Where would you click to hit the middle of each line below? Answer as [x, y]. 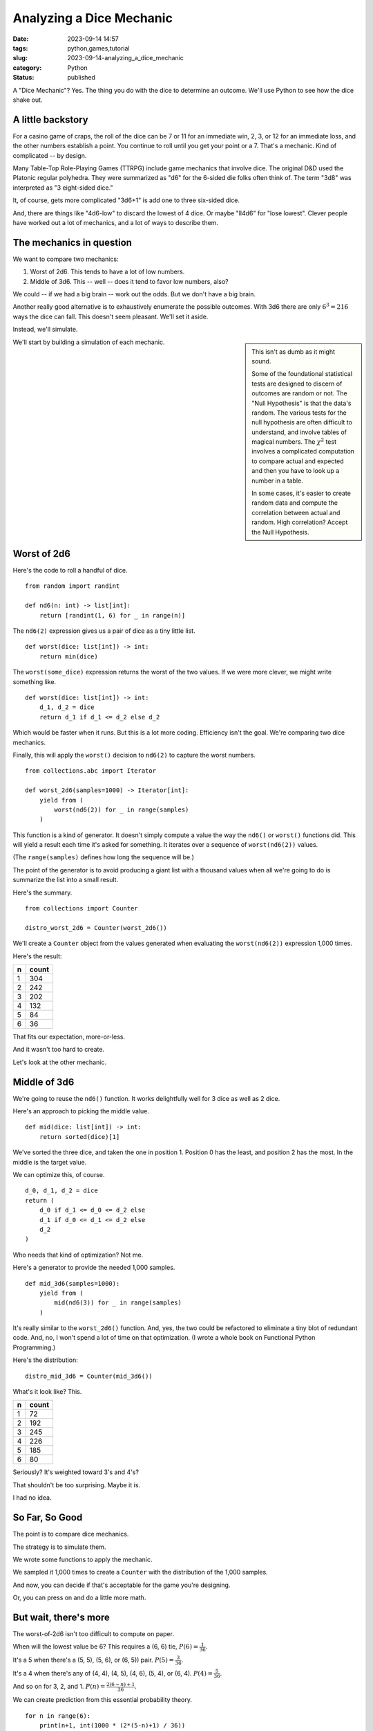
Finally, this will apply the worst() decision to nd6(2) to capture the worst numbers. [134, 755]
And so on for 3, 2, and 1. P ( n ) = [59, 1687]
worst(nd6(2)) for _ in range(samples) [122, 809]
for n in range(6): [58, 1716]
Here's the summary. [42, 893]
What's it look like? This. [47, 1392]
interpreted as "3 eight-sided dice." [63, 188]
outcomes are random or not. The [300, 393]
